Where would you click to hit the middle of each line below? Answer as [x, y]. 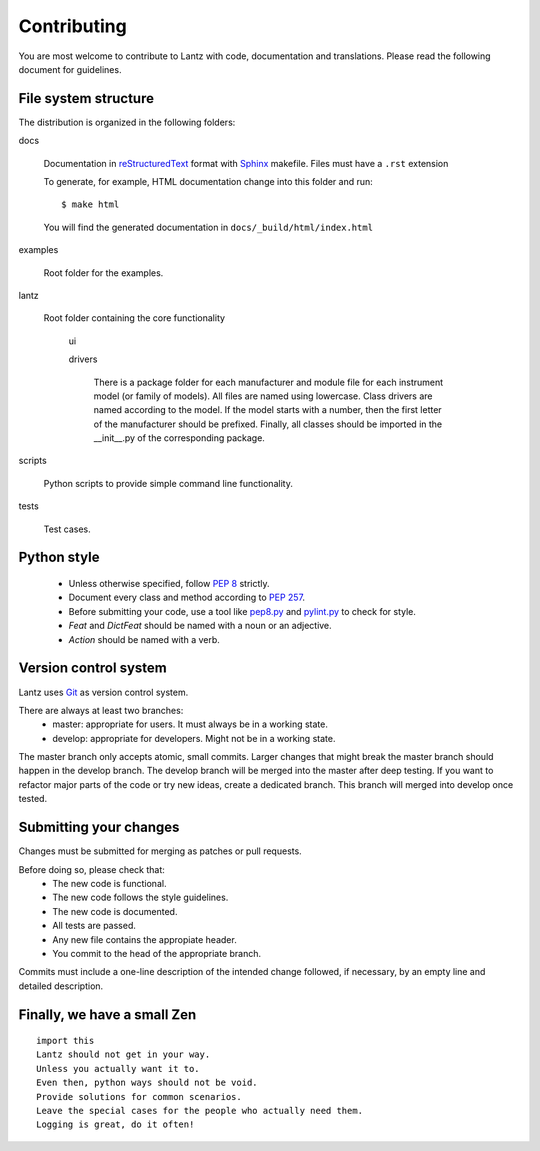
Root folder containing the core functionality [134, 318]
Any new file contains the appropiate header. [144, 939]
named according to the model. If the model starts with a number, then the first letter [267, 410]
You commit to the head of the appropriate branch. [157, 953]
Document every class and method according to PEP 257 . [186, 597]
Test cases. [67, 529]
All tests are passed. [94, 926]
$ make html [90, 204]
